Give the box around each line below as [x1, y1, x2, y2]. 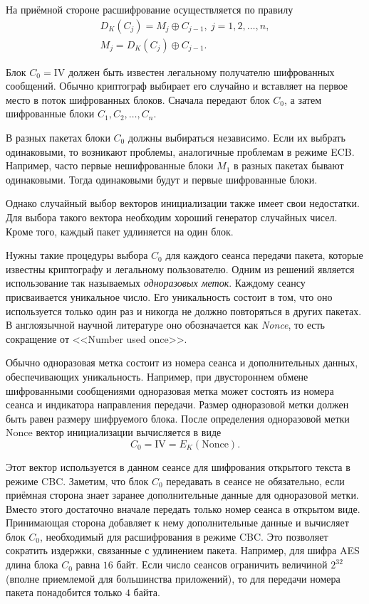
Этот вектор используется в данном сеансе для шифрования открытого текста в [6, 459, 350, 474]
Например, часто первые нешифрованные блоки [6, 158, 214, 173]
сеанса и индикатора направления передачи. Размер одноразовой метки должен [6, 397, 349, 412]
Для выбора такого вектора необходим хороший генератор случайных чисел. [6, 210, 338, 224]
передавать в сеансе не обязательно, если [166, 473, 345, 488]
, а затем [284, 92, 322, 107]
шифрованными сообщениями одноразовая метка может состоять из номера [6, 383, 334, 398]
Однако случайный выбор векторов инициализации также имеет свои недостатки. [6, 196, 360, 211]
